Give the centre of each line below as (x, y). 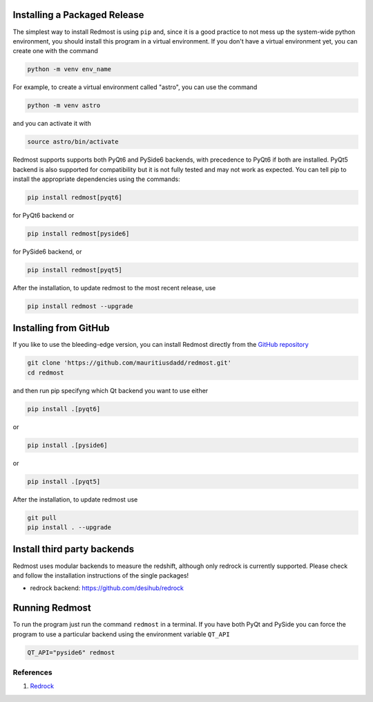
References (32, 672)
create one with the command (55, 51)
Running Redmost (52, 608)
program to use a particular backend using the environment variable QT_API (122, 634)
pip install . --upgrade (69, 528)
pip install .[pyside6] (68, 445)
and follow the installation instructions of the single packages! (101, 575)
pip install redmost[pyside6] (78, 234)
